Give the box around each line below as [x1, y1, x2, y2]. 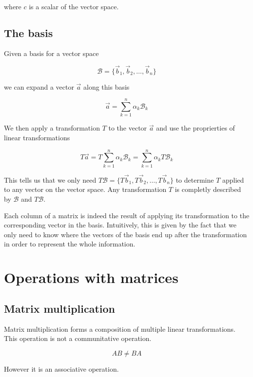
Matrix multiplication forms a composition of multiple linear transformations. [4, 323, 236, 334]
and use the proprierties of [156, 123, 235, 133]
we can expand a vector [4, 81, 74, 92]
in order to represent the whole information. [4, 239, 136, 249]
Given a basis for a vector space [4, 48, 99, 58]
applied [222, 174, 244, 185]
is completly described [175, 184, 241, 194]
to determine [175, 174, 214, 185]
